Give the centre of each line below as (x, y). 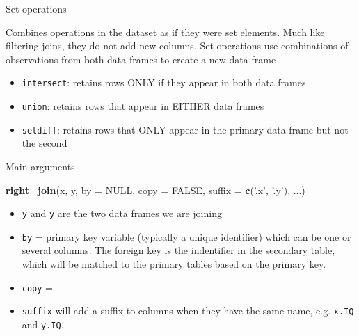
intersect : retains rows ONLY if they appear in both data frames (164, 82)
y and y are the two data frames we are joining (122, 213)
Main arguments (40, 166)
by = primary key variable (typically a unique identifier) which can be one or (186, 236)
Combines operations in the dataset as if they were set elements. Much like (165, 32)
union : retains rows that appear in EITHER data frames (143, 106)
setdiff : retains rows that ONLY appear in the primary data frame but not (185, 129)
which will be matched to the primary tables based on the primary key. (174, 264)
